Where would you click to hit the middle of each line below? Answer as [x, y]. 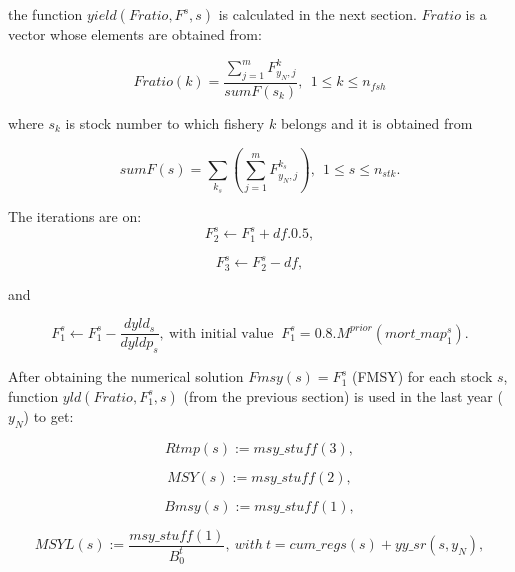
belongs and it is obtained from [376, 122]
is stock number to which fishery [165, 122]
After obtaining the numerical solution [126, 376]
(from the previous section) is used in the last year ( [343, 395]
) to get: [48, 415]
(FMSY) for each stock [422, 376]
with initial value [221, 333]
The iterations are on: [75, 216]
